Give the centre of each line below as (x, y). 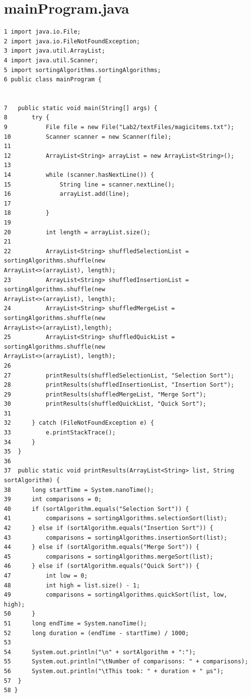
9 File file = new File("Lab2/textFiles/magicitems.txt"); (119, 127)
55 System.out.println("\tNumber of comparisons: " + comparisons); (126, 662)
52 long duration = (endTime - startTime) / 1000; (97, 633)
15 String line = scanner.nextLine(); (89, 184)
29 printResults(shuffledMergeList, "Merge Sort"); (105, 394)
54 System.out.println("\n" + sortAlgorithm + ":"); (100, 652)
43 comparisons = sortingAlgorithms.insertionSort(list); (116, 537)
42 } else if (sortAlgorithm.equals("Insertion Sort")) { (109, 528)
